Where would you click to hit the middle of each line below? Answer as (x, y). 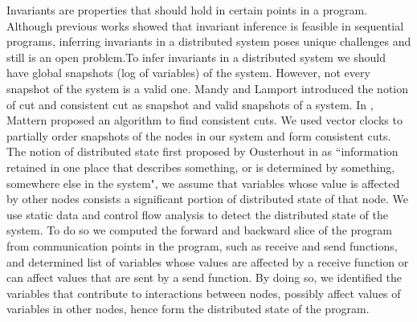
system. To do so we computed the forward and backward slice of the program (199, 230)
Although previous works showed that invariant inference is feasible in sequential (205, 25)
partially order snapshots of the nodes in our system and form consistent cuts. (199, 135)
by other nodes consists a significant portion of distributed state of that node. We (208, 199)
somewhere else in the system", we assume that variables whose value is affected (203, 183)
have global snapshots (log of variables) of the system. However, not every (188, 73)
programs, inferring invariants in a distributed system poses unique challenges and (209, 41)
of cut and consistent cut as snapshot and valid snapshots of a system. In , (190, 104)
